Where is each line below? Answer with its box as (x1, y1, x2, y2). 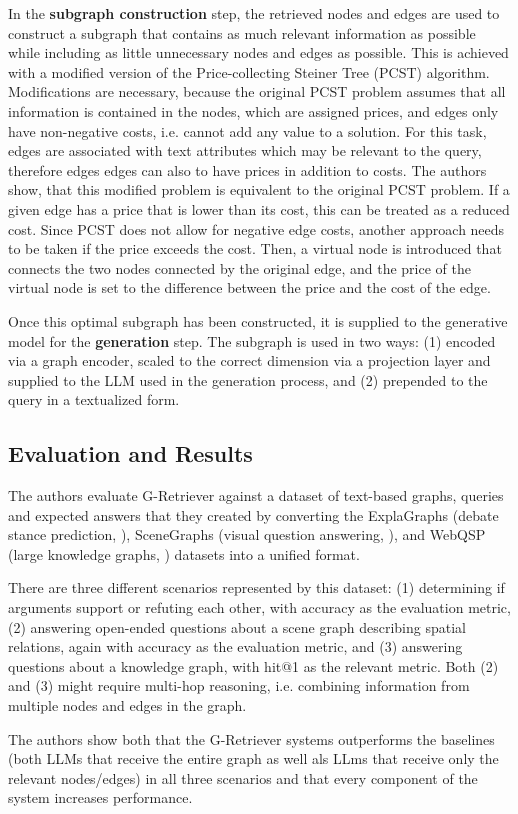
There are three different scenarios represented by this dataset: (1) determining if (8, 577, 505, 598)
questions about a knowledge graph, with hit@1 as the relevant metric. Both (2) (8, 655, 499, 676)
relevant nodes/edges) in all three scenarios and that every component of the (8, 767, 478, 788)
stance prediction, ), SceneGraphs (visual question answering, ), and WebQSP (8, 524, 486, 545)
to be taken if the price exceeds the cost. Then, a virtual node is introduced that (8, 238, 502, 259)
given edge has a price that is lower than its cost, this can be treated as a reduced (8, 198, 510, 219)
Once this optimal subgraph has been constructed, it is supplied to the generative (8, 310, 508, 331)
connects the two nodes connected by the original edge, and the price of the (8, 257, 471, 278)
